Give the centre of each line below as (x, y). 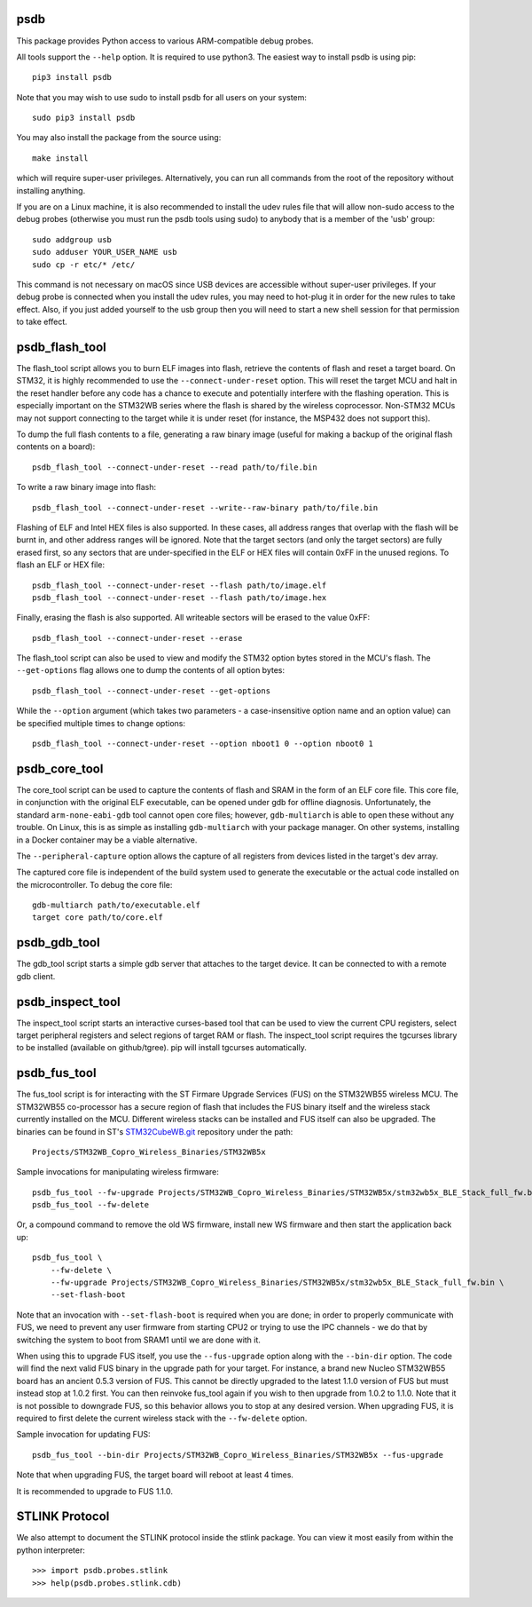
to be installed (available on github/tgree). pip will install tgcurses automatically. (162, 1048)
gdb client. (36, 976)
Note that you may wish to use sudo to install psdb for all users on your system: (162, 97)
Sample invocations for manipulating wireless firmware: (117, 1172)
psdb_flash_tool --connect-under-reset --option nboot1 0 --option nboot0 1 (203, 744)
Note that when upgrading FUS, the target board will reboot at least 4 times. (155, 1475)
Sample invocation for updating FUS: (83, 1435)
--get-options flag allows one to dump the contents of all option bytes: (151, 670)
